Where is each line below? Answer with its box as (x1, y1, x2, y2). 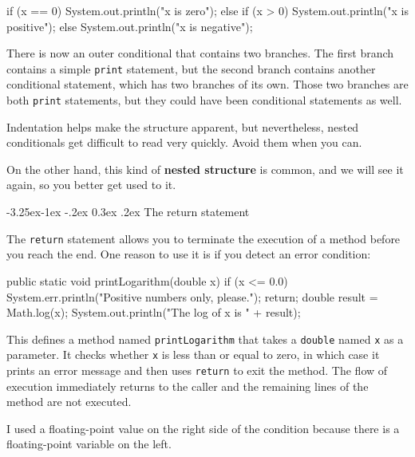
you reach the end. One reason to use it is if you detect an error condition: (6, 246, 371, 262)
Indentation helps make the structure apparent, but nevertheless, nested (6, 118, 359, 135)
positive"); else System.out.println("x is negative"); (6, 18, 253, 34)
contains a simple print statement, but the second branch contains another (6, 60, 376, 77)
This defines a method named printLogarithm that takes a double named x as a (6, 330, 404, 347)
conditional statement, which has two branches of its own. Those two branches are (6, 76, 409, 93)
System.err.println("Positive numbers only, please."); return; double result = (6, 288, 378, 305)
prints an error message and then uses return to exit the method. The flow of (6, 362, 388, 378)
